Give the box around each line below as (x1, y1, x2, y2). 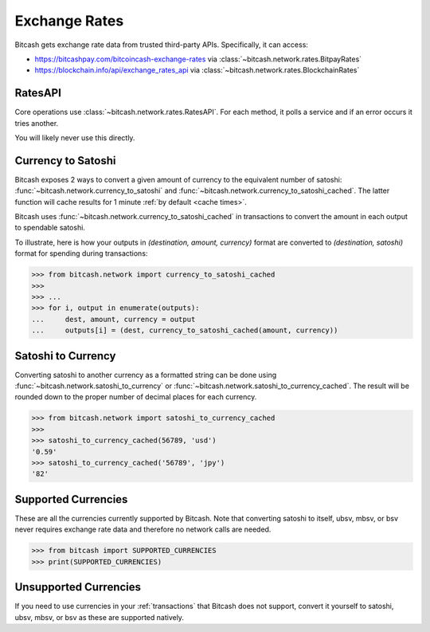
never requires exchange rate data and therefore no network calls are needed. (14, 524, 272, 534)
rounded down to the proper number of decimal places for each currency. (14, 392, 257, 402)
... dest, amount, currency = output (31, 315, 196, 324)
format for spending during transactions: (14, 249, 148, 258)
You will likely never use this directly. (14, 133, 135, 143)
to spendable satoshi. (14, 223, 85, 233)
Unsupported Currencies (14, 580, 142, 594)
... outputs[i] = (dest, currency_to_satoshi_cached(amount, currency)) (31, 326, 338, 335)
